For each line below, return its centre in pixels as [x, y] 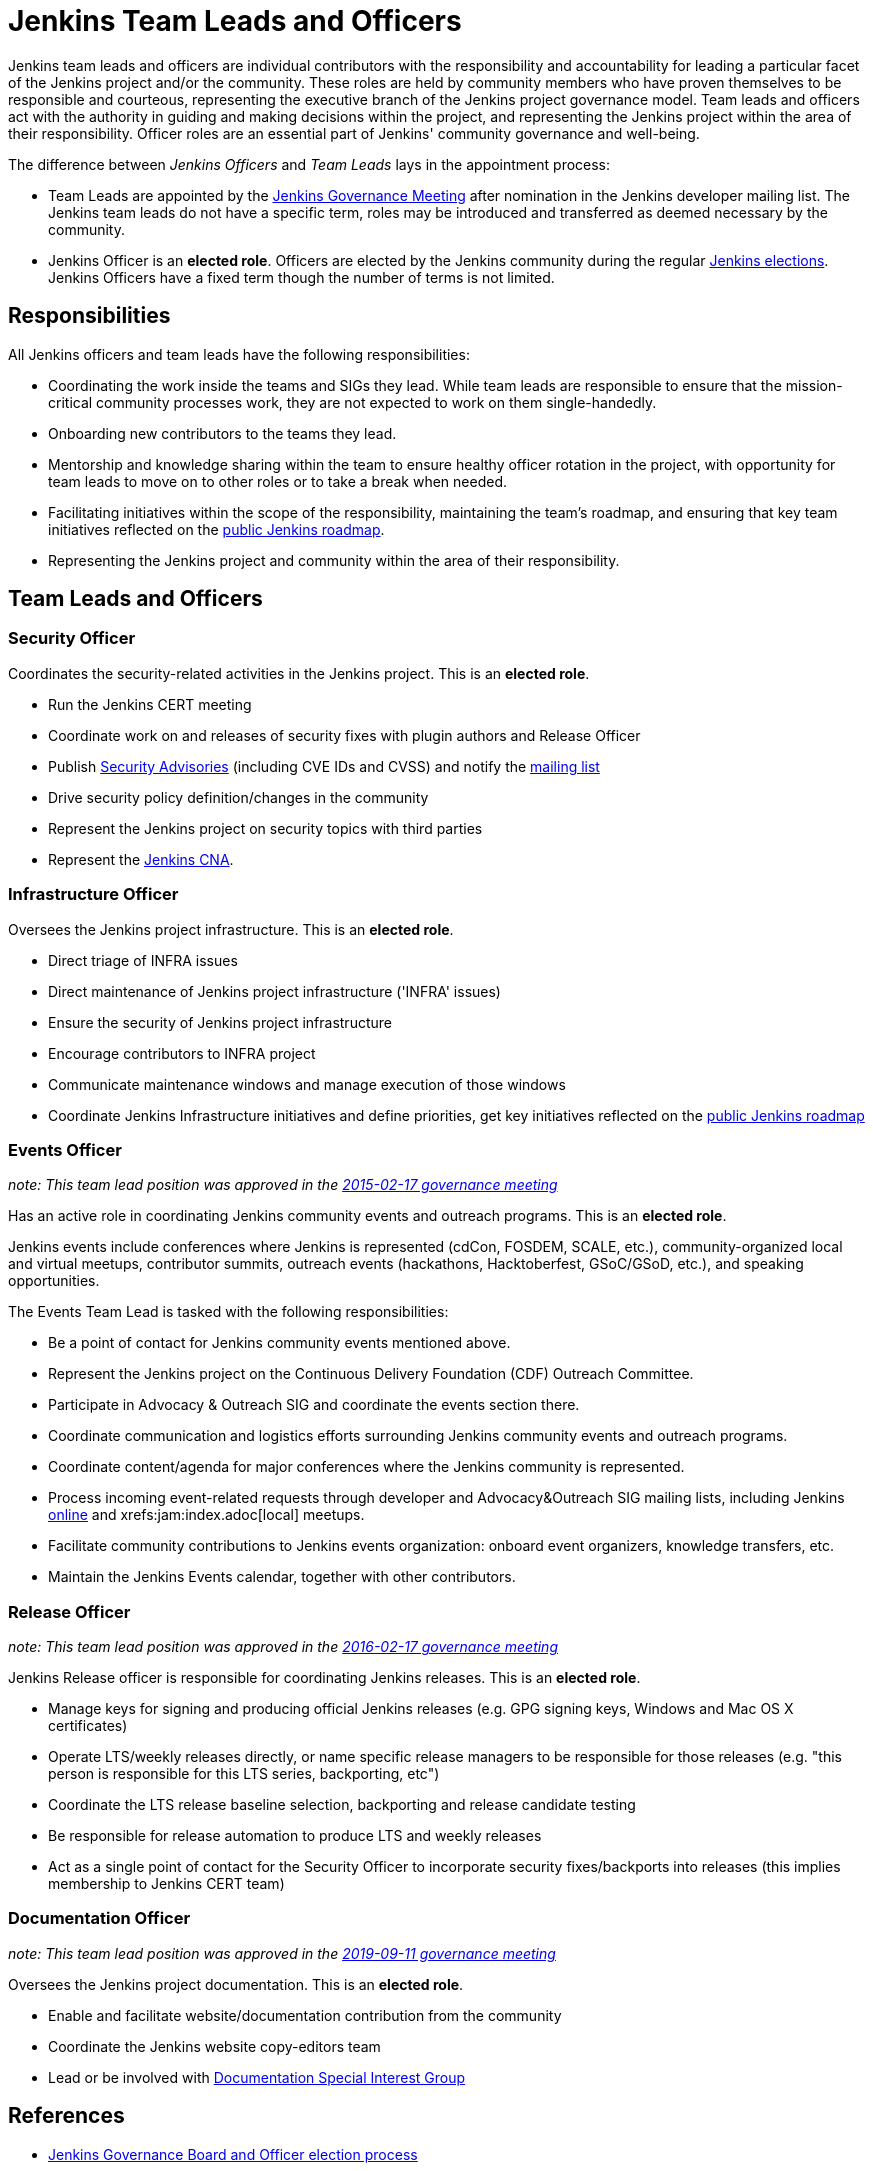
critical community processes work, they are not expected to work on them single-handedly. [352, 402]
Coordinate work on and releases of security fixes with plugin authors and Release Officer [344, 735]
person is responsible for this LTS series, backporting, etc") [244, 1774]
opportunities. [54, 1281]
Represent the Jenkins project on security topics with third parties [265, 828]
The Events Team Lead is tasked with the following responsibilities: [228, 1312]
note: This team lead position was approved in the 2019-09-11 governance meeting [282, 1953]
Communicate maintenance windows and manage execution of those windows [307, 1084]
